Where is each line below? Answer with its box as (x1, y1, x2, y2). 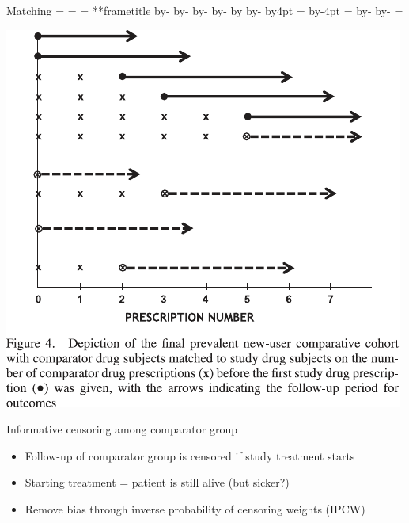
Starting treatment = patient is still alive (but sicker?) (25, 474, 290, 491)
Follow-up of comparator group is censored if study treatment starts (25, 447, 355, 464)
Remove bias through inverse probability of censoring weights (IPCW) (25, 500, 365, 517)
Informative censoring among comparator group (6, 421, 237, 437)
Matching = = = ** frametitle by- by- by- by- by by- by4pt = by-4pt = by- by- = (6, 2, 403, 18)
